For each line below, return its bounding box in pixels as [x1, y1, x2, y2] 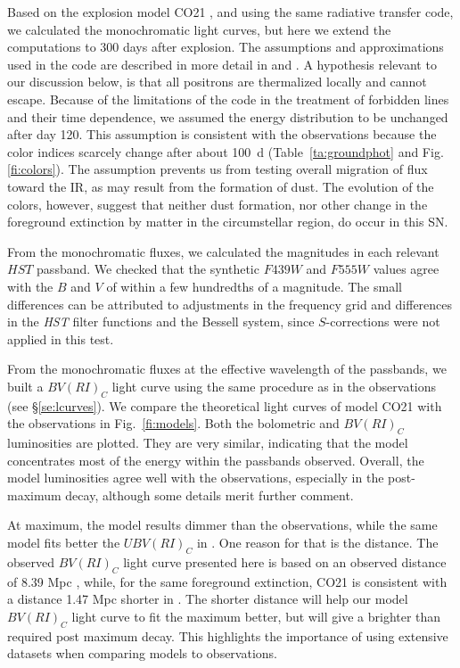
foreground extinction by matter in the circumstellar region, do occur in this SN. [7, 212, 448, 231]
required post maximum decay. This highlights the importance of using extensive [7, 626, 448, 645]
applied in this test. [7, 329, 114, 348]
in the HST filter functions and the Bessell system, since [7, 312, 315, 331]
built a [7, 376, 44, 395]
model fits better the [7, 533, 120, 552]
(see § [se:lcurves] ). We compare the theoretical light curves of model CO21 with [7, 396, 442, 415]
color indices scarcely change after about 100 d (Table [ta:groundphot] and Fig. [7, 142, 444, 161]
